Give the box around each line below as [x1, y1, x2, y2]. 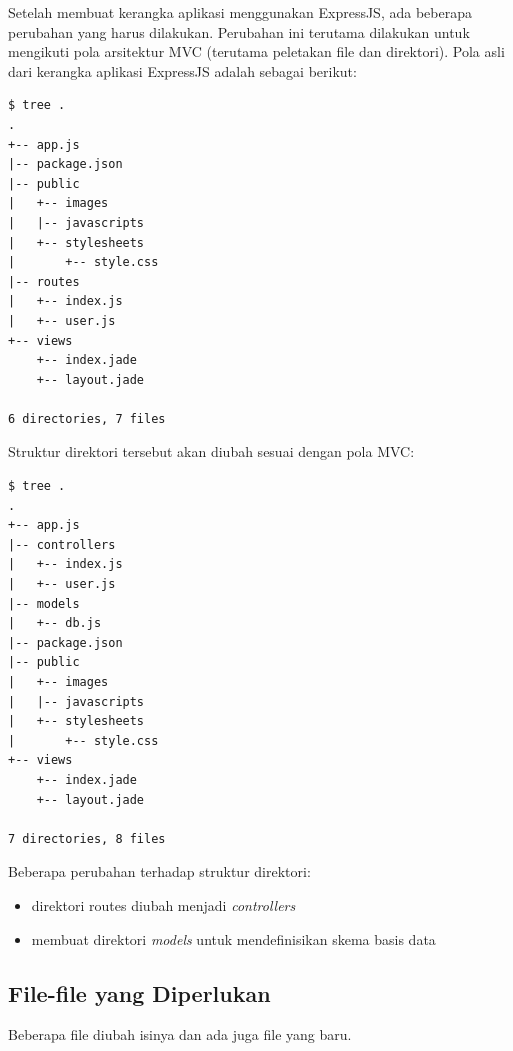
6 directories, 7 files [8, 411, 166, 426]
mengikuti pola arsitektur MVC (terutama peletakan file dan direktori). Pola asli [8, 41, 505, 62]
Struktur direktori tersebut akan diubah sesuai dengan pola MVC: [8, 441, 415, 462]
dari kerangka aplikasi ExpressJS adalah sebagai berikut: [8, 60, 357, 81]
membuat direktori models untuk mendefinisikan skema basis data [31, 928, 436, 949]
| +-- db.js [8, 616, 102, 631]
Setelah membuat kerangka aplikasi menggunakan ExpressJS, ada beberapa [8, 2, 472, 22]
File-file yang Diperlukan [8, 977, 271, 1008]
